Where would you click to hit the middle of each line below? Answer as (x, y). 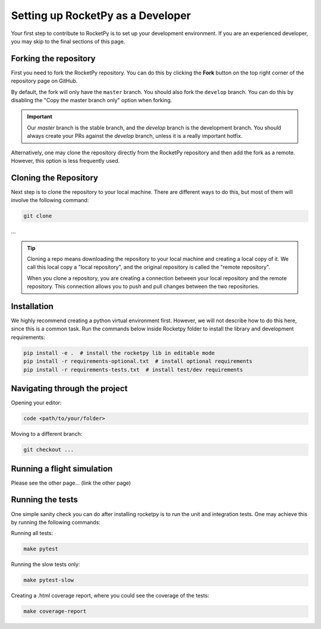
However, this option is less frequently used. (65, 161)
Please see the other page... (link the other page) (71, 483)
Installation (32, 306)
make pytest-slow (49, 580)
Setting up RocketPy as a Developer (101, 15)
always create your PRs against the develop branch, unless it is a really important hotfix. (135, 136)
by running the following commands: (56, 522)
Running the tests (45, 500)
